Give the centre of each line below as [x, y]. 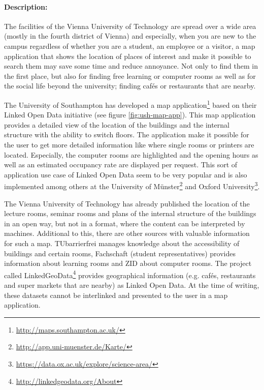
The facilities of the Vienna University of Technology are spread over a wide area [130, 26]
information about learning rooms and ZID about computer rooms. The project [128, 263]
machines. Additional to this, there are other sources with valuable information [127, 233]
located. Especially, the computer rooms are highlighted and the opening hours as [131, 154]
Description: [26, 6]
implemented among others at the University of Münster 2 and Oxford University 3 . [132, 186]
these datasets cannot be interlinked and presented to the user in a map [116, 295]
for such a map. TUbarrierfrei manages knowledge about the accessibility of [122, 243]
